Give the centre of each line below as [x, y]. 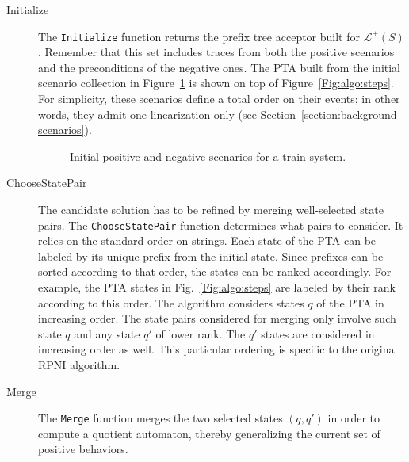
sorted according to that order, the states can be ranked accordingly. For [215, 271]
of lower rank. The [201, 333]
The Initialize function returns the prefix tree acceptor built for [199, 36]
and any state [107, 333]
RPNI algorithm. [79, 365]
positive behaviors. [83, 449]
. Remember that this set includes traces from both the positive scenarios [216, 52]
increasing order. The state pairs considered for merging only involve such [217, 318]
